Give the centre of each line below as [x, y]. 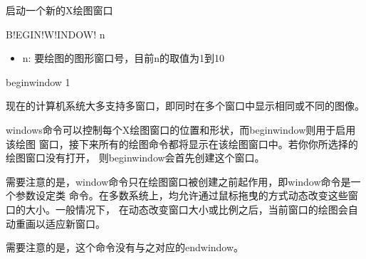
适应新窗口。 [75, 223]
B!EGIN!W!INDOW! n [56, 34]
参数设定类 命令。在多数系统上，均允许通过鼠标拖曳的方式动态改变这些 [182, 195]
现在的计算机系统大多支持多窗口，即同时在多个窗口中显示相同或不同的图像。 [185, 106]
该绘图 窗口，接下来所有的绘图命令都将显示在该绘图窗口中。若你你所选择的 [182, 143]
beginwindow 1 [38, 81]
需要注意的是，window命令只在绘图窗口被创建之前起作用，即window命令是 [178, 181]
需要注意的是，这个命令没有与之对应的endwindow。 [125, 247]
